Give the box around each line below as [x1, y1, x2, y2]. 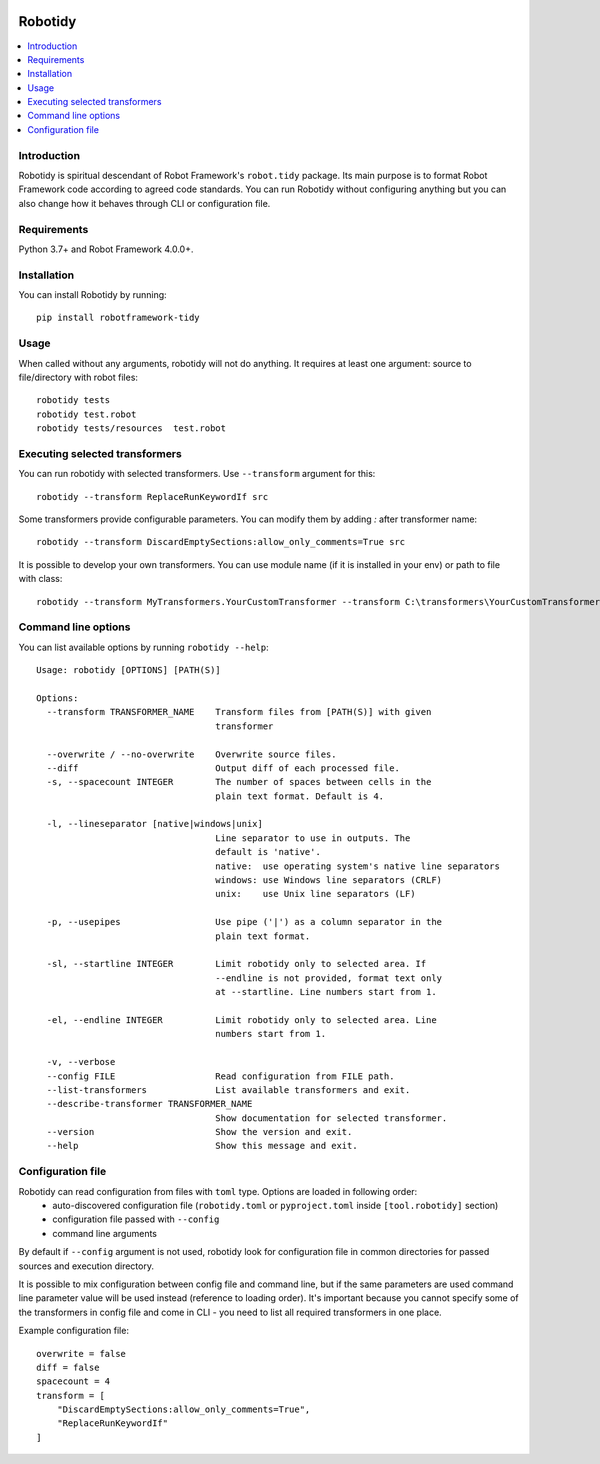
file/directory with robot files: [18, 371, 139, 383]
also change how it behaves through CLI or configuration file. [18, 197, 271, 209]
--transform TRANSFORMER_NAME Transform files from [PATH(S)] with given [46, 706, 432, 718]
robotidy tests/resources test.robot [36, 423, 227, 434]
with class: [18, 573, 63, 585]
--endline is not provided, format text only [215, 972, 443, 984]
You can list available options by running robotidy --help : [18, 641, 269, 653]
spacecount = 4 [36, 1376, 111, 1387]
